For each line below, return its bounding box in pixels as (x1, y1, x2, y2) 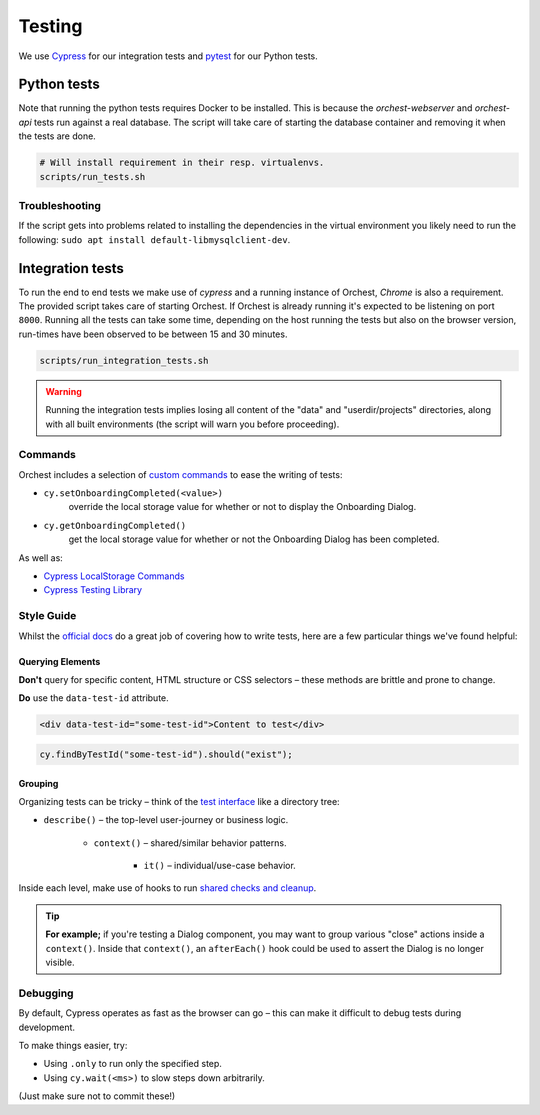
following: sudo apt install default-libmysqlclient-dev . (18, 233, 291, 245)
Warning (45, 385, 82, 397)
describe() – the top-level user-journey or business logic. (43, 814, 289, 826)
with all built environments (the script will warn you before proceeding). (45, 418, 340, 430)
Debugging (18, 986, 74, 1000)
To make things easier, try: (18, 1039, 128, 1051)
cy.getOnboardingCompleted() (43, 520, 187, 531)
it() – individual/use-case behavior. (143, 860, 297, 872)
